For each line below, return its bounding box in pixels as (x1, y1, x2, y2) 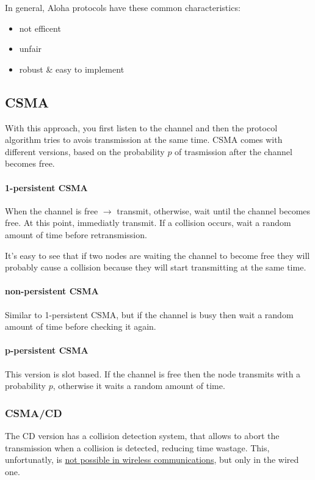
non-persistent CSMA (5, 285, 99, 297)
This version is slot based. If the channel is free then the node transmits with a (5, 367, 301, 380)
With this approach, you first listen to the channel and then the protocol (5, 121, 278, 134)
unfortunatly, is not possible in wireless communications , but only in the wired (5, 453, 299, 466)
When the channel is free (5, 204, 98, 217)
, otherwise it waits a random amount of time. (52, 379, 225, 392)
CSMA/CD (5, 405, 62, 420)
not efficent (19, 21, 61, 34)
